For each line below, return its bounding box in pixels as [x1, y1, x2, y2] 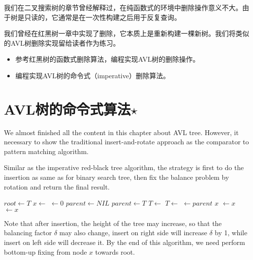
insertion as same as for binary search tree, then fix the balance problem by [4, 172, 229, 182]
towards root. [95, 246, 135, 257]
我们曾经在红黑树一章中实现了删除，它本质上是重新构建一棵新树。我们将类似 [4, 28, 249, 38]
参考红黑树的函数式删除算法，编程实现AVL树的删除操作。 [15, 54, 199, 64]
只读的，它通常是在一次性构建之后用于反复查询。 [24, 12, 181, 22]
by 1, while [215, 227, 248, 238]
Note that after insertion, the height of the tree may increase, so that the [4, 218, 222, 228]
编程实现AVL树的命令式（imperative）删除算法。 [15, 70, 170, 80]
